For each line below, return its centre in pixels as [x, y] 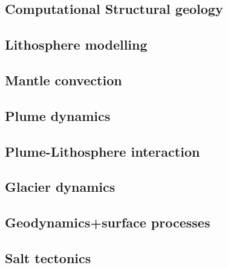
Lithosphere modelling [76, 44]
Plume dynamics [58, 115]
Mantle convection [64, 80]
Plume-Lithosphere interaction [103, 151]
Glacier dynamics [60, 187]
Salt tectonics [48, 257]
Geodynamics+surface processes [108, 222]
